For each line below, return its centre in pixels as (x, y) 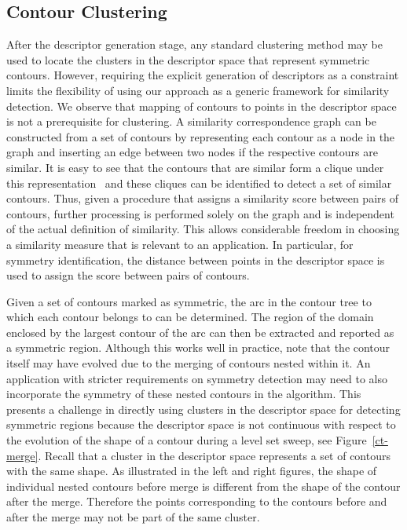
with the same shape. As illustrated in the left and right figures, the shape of (192, 471)
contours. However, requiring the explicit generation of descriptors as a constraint (203, 75)
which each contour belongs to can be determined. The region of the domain (190, 317)
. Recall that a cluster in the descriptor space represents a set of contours (214, 455)
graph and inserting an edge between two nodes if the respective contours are (192, 152)
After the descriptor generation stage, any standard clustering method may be (194, 44)
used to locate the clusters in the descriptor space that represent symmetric (188, 59)
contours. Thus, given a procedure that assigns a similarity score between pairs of (202, 198)
